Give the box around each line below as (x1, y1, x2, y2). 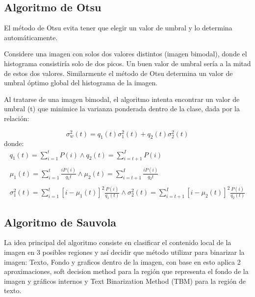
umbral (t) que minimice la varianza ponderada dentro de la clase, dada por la (4, 103, 240, 114)
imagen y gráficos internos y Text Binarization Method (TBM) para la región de (4, 275, 246, 286)
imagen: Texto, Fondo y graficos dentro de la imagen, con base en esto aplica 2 (4, 256, 241, 267)
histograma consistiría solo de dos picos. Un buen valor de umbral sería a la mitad (4, 58, 251, 68)
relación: (4, 113, 29, 123)
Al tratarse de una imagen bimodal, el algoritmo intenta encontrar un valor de (4, 94, 240, 104)
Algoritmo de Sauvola (4, 214, 117, 229)
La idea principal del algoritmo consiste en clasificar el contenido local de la (4, 237, 231, 247)
